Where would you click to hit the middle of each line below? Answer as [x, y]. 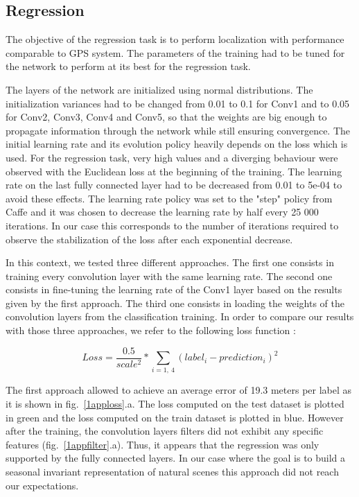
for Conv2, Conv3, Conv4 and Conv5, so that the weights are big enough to [166, 117]
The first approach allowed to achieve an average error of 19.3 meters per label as [179, 390]
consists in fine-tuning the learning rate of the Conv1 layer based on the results [174, 289]
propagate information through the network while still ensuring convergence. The [178, 130]
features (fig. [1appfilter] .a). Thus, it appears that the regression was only [163, 444]
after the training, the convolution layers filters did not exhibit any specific [165, 431]
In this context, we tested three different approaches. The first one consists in [170, 262]
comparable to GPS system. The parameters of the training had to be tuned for [175, 52]
